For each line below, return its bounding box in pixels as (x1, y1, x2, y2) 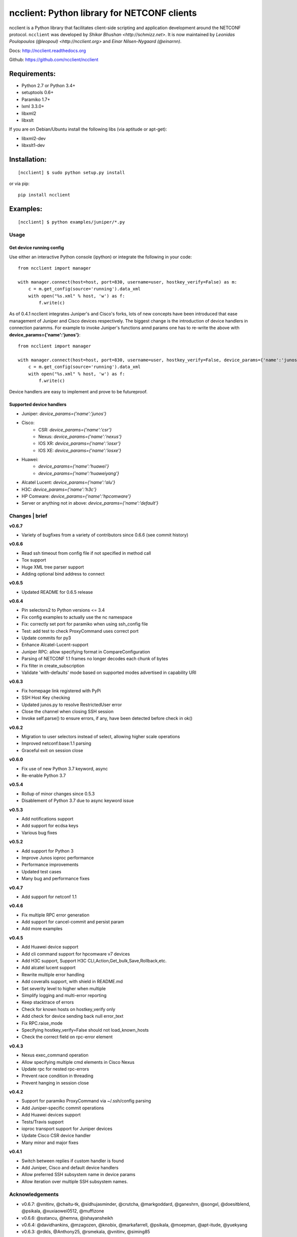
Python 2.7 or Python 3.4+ (21, 83, 76, 89)
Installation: (9, 155, 47, 163)
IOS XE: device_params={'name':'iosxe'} (38, 447, 121, 453)
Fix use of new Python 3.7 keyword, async (21, 765, 108, 771)
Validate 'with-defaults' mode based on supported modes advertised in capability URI (21, 669, 197, 675)
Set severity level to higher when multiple (21, 985, 106, 992)
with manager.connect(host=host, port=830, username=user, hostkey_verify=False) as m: (18, 279, 238, 285)
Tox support (21, 557, 47, 563)
